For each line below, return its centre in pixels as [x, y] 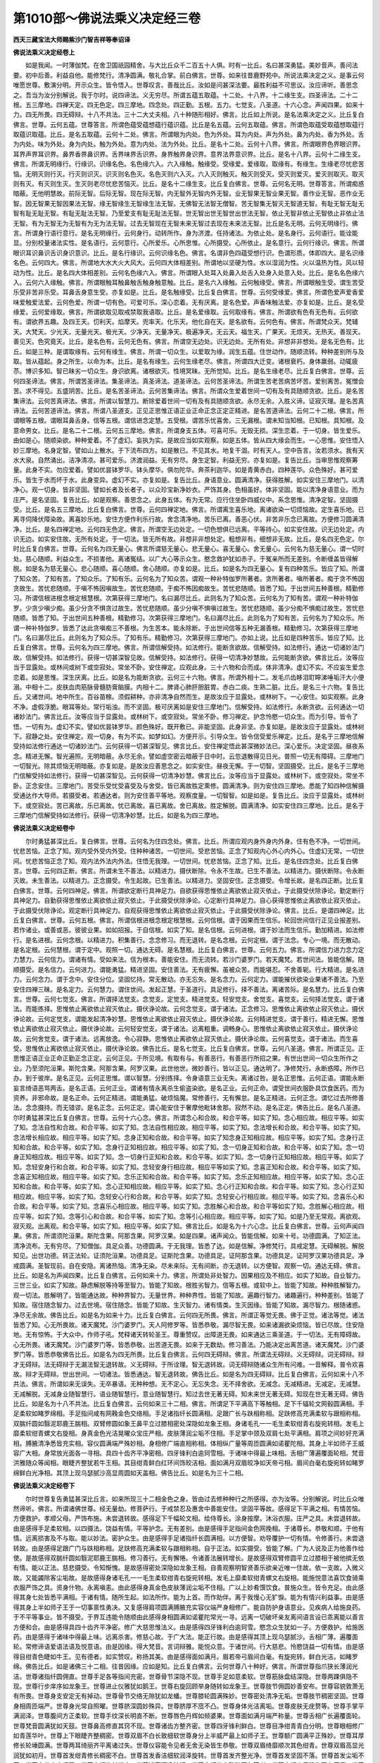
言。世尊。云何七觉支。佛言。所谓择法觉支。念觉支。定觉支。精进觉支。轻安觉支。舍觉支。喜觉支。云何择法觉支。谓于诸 [189, 999]
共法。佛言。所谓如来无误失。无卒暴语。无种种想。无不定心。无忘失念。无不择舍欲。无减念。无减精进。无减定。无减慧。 [189, 1384]
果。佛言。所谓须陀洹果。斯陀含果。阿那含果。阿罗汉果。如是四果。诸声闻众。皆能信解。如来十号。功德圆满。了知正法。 [189, 1236]
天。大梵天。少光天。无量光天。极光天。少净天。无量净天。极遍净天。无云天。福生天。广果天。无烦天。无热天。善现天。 [189, 331]
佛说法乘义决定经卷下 [44, 1486]
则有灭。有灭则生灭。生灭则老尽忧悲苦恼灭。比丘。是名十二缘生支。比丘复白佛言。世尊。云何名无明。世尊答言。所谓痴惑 [189, 184]
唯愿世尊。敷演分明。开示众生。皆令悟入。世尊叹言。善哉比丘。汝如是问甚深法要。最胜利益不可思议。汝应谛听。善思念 [185, 85]
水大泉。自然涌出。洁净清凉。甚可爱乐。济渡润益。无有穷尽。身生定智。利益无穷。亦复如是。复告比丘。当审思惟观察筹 [185, 460]
